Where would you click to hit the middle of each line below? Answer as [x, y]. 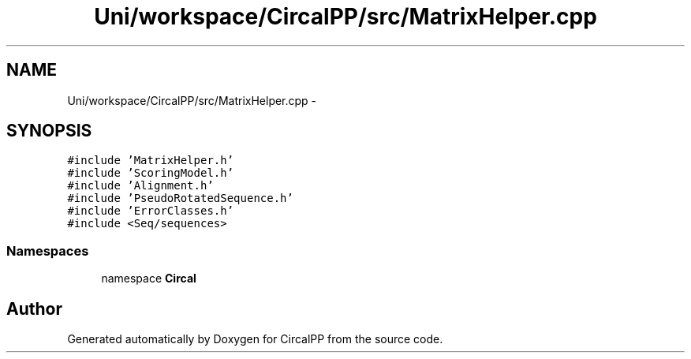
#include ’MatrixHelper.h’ [151, 161]
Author [34, 309]
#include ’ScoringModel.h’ [151, 173]
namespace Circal [149, 279]
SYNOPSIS [49, 131]
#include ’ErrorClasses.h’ [151, 211]
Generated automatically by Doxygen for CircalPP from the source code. [255, 339]
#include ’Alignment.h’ [140, 186]
